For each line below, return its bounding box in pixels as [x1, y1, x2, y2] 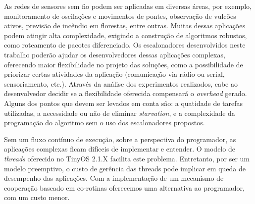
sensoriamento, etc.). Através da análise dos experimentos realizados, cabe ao [4, 78, 238, 89]
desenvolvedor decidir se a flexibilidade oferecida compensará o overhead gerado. [4, 88, 247, 99]
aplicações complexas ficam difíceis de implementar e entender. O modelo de [4, 144, 235, 154]
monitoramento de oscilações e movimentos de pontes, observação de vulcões [4, 10, 236, 21]
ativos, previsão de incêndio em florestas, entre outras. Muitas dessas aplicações [4, 20, 245, 31]
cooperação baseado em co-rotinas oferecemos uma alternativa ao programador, [4, 182, 245, 193]
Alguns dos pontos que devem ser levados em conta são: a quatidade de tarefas [4, 98, 243, 108]
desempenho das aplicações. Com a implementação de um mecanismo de [4, 173, 224, 183]
